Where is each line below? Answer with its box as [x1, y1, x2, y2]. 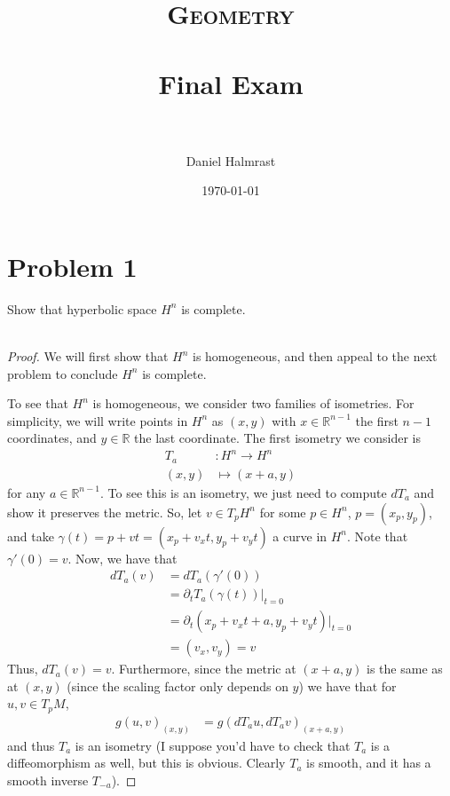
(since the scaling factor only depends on [67, 676, 288, 695]
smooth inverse [7, 770, 89, 789]
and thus [7, 736, 55, 754]
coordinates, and [7, 429, 97, 447]
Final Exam [158, 65, 304, 101]
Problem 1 [7, 248, 138, 284]
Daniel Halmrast [186, 151, 276, 169]
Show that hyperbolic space [7, 299, 157, 318]
